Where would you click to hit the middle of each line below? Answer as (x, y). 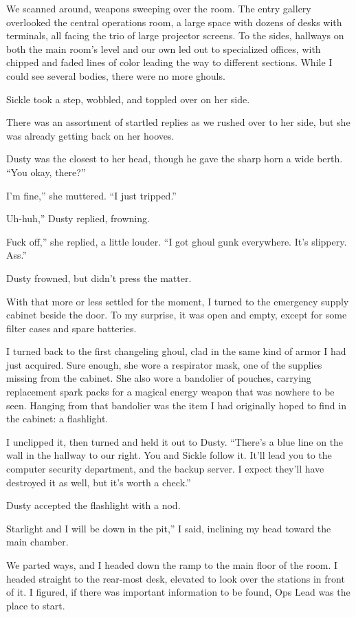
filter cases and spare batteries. (71, 328)
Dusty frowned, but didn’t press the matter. (99, 278)
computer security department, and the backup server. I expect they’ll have (165, 469)
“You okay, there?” (46, 172)
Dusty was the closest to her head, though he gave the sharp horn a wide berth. (175, 159)
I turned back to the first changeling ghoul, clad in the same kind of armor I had (176, 351)
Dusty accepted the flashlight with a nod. (93, 505)
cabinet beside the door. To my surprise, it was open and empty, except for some (177, 315)
